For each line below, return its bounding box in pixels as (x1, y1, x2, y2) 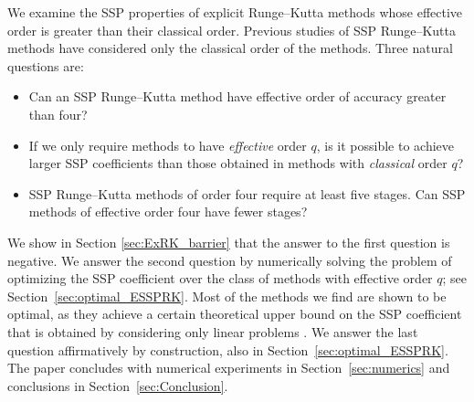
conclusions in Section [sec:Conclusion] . (7, 376, 228, 395)
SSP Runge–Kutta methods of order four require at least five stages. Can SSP (28, 184, 466, 203)
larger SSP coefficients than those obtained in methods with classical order (28, 153, 448, 173)
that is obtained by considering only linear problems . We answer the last (7, 322, 418, 341)
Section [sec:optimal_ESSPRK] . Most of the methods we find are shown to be (7, 286, 447, 305)
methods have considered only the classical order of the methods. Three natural (7, 38, 453, 58)
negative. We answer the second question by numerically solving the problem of (7, 250, 452, 270)
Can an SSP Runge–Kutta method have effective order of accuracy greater (28, 87, 447, 106)
